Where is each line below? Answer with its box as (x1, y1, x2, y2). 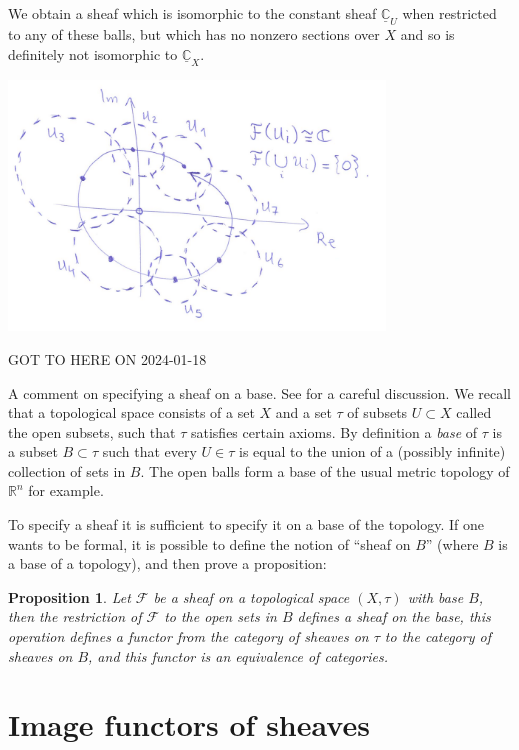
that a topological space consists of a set (8, 402, 255, 423)
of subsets (347, 402, 408, 423)
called (456, 402, 492, 423)
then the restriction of (8, 606, 142, 627)
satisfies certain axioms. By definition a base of (190, 421, 478, 442)
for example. (28, 480, 104, 501)
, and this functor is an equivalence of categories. (88, 645, 388, 666)
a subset (8, 441, 58, 462)
